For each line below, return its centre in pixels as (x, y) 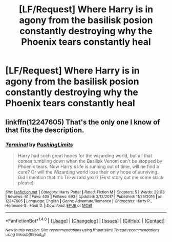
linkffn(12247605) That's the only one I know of (83, 122)
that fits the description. (45, 130)
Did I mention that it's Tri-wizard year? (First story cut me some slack (91, 177)
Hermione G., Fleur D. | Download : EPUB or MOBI (49, 205)
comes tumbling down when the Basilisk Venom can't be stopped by (90, 161)
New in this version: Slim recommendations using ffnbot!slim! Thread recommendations (82, 230)
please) (26, 183)
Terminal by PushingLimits (39, 144)
